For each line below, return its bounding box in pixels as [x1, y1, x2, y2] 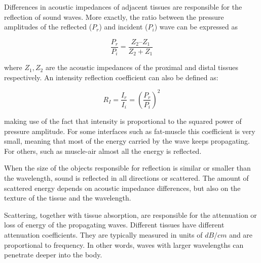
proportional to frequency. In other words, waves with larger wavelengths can [4, 239, 244, 250]
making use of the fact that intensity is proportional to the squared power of [4, 115, 242, 126]
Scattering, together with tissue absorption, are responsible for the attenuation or [4, 209, 257, 220]
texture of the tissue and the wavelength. [4, 192, 131, 203]
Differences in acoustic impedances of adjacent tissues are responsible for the [4, 2, 242, 12]
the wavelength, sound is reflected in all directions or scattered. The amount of [4, 172, 249, 183]
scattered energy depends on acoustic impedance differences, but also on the [4, 182, 241, 193]
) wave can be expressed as [154, 21, 238, 32]
